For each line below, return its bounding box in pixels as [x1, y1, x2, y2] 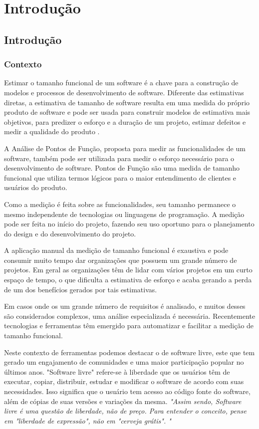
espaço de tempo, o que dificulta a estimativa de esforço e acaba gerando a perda [4, 274, 252, 285]
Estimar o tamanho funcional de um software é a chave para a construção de [4, 77, 239, 88]
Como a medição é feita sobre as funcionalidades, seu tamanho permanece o [4, 199, 236, 209]
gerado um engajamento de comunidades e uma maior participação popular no [4, 357, 244, 367]
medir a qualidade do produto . [4, 126, 100, 137]
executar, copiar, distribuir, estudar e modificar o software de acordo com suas [4, 376, 244, 387]
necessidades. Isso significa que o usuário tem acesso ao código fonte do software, [4, 386, 251, 396]
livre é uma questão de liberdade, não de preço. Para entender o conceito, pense [4, 406, 247, 416]
